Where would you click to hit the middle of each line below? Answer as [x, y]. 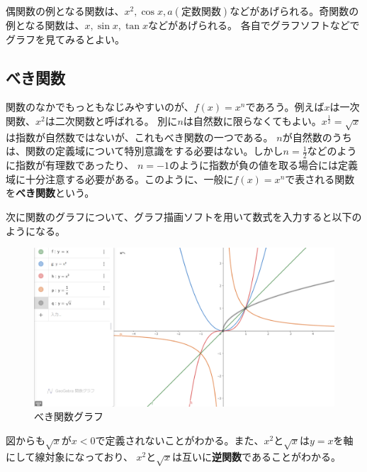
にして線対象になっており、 [69, 456]
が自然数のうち [317, 137]
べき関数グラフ [69, 416]
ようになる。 [35, 230]
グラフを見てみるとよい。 [65, 39]
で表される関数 [320, 179]
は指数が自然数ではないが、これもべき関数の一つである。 [140, 137]
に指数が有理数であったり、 [70, 165]
